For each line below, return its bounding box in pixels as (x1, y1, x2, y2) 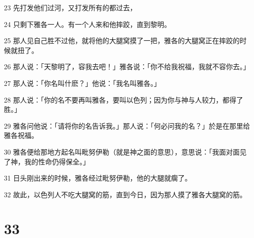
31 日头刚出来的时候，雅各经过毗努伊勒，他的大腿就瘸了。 (4, 173, 192, 183)
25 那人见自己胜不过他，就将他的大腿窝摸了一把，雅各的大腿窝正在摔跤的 (4, 35, 240, 46)
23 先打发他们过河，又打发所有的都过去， (4, 2, 137, 12)
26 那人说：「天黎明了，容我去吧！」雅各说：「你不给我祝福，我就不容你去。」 (4, 61, 250, 72)
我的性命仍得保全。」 (24, 156, 90, 166)
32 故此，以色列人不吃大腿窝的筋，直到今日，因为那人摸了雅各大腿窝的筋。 (4, 189, 247, 199)
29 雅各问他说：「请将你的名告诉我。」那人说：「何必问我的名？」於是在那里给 (4, 120, 250, 131)
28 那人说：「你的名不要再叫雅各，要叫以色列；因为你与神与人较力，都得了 (4, 94, 243, 105)
